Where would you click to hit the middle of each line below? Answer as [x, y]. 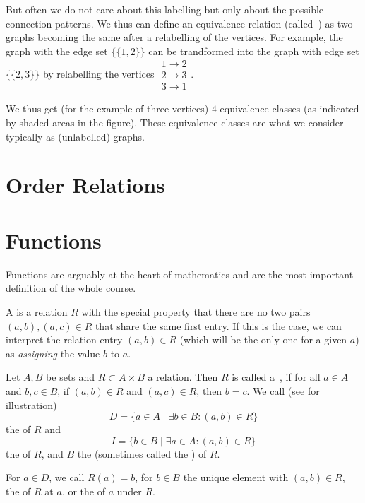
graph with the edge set [57, 51]
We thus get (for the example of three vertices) [107, 108]
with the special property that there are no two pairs [196, 311]
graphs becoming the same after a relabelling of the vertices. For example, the [174, 37]
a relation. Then [183, 377]
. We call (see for [283, 390]
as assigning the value [53, 353]
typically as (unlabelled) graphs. [76, 136]
